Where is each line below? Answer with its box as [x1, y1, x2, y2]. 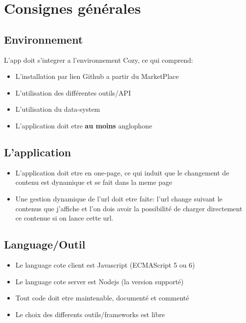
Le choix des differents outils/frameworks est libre [15, 309, 165, 319]
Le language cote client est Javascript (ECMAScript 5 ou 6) [15, 259, 195, 270]
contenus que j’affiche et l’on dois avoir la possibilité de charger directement [15, 203, 243, 213]
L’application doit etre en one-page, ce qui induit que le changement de [15, 167, 229, 177]
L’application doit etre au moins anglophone [15, 120, 152, 130]
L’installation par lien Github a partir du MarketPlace [15, 71, 179, 81]
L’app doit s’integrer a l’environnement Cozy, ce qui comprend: [4, 54, 193, 65]
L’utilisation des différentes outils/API [15, 87, 131, 98]
